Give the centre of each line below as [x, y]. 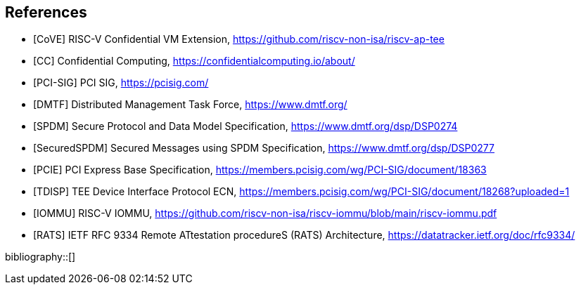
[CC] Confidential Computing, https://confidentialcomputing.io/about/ [194, 61]
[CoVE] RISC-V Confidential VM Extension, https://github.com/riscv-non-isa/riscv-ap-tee [239, 39]
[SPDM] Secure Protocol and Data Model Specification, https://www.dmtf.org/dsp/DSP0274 [245, 126]
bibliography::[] [40, 257]
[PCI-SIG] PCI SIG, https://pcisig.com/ [121, 83]
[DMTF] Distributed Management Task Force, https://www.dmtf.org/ [190, 105]
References [46, 12]
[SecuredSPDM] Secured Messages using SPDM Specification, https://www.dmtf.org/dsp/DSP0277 [264, 148]
